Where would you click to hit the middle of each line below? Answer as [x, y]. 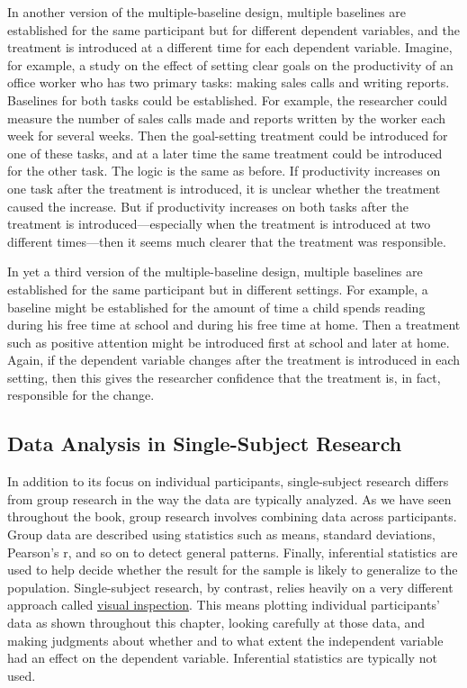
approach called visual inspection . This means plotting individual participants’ [224, 605]
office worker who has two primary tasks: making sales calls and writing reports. [229, 82]
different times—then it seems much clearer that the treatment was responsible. [227, 241]
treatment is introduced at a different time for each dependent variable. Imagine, [230, 47]
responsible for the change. [81, 395]
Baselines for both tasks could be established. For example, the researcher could [228, 100]
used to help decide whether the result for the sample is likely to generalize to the [233, 570]
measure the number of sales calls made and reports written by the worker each [227, 118]
